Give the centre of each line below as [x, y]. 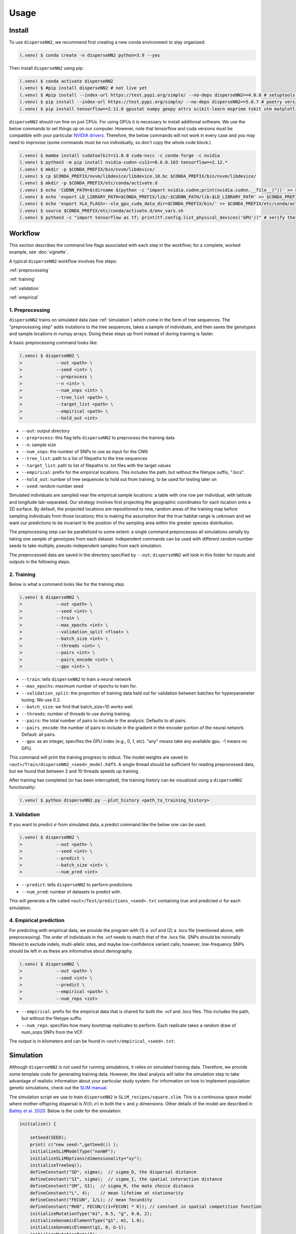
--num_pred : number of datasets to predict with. [72, 891]
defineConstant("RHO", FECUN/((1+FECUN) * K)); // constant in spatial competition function [146, 1207]
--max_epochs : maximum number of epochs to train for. [79, 686]
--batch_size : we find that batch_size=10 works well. [78, 707]
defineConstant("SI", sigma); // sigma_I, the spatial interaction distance [126, 1179]
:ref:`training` [22, 279]
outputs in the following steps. [40, 561]
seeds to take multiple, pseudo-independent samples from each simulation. [86, 546]
